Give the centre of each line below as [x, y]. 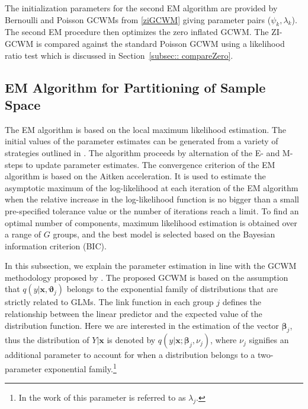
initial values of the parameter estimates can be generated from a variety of [142, 141]
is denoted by [131, 340]
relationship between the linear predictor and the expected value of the [134, 314]
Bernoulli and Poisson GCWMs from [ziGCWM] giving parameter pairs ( [138, 19]
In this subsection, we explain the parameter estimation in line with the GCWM [151, 266]
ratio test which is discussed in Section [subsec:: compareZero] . [119, 55]
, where [223, 340]
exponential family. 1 [80, 368]
